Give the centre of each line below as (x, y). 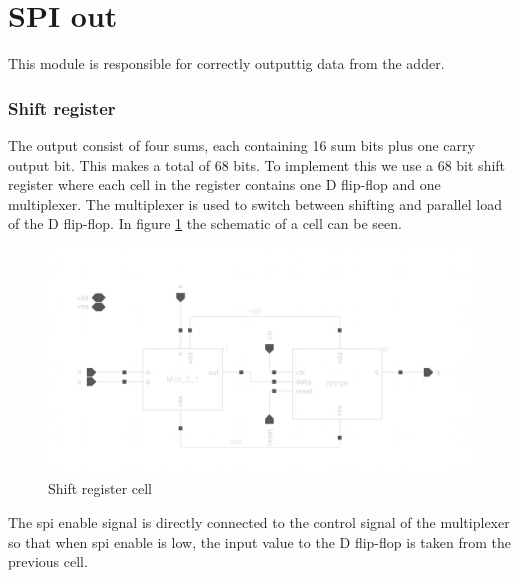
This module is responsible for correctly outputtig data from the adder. (226, 63)
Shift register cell (100, 488)
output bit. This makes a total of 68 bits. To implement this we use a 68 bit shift (257, 164)
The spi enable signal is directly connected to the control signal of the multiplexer (259, 522)
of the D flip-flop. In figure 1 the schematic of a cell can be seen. (205, 223)
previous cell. (48, 561)
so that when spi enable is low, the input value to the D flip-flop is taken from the (259, 541)
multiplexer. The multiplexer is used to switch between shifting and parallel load (255, 203)
